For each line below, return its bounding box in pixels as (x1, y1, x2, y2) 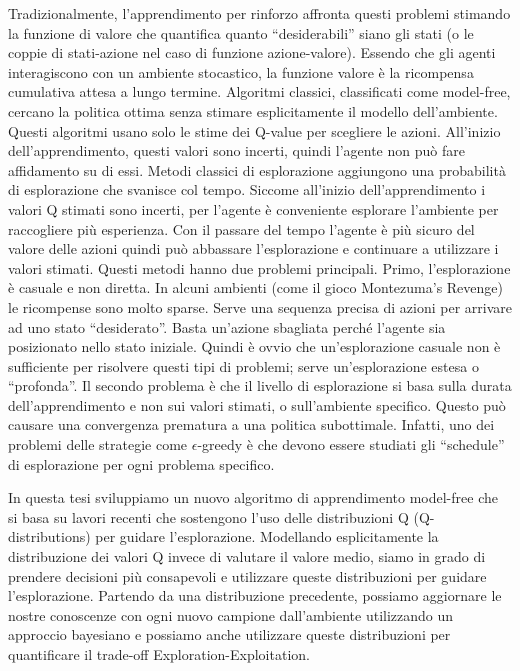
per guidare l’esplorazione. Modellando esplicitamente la (95, 526, 439, 547)
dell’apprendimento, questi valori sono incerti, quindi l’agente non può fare (8, 140, 465, 161)
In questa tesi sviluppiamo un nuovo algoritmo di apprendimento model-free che (8, 487, 498, 508)
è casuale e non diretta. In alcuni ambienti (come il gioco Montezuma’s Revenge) (8, 277, 503, 298)
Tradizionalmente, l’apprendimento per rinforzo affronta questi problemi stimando (8, 3, 511, 23)
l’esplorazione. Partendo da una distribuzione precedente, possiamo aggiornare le (8, 585, 502, 606)
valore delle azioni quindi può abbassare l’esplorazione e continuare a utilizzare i (8, 238, 499, 259)
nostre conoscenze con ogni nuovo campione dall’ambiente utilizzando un (8, 604, 454, 625)
